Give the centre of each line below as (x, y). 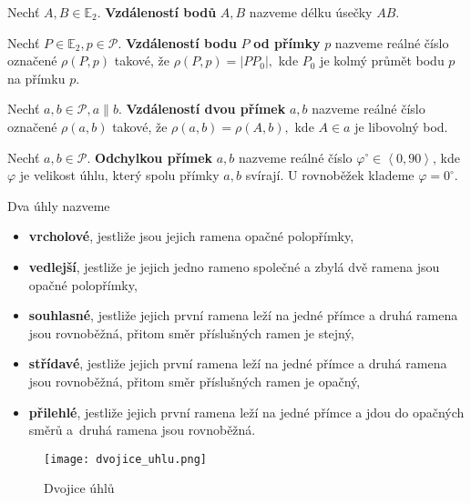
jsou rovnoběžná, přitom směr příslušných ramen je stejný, (191, 332)
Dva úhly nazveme (59, 205)
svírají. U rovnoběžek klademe (330, 175)
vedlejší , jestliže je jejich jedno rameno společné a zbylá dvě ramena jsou (234, 266)
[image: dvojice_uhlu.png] (125, 459)
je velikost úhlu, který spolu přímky (119, 175)
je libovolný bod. (401, 126)
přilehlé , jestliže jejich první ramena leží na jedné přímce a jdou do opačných (246, 412)
